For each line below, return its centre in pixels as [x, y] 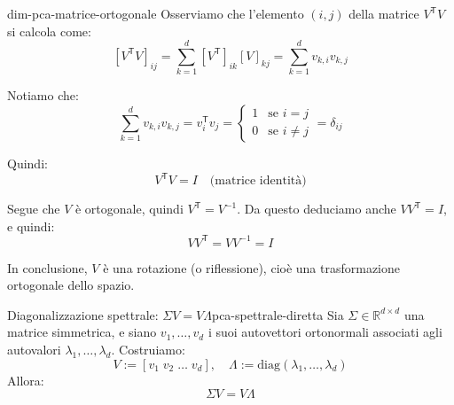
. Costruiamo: [148, 350]
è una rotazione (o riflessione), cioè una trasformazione [252, 267]
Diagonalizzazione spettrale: [83, 314]
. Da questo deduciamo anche [317, 208]
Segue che [34, 208]
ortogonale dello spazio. [71, 285]
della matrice [384, 13]
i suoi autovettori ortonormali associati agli [325, 332]
